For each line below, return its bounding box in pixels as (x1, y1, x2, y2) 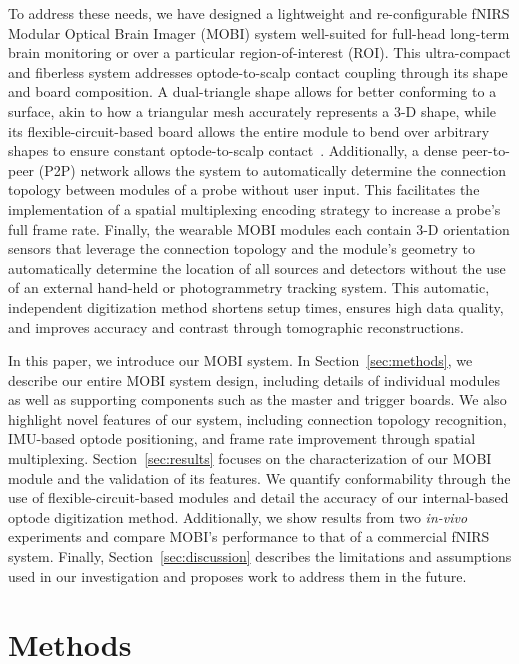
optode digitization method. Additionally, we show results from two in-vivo (8, 506, 468, 527)
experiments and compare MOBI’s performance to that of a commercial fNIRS (8, 526, 490, 547)
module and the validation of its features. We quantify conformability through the (8, 467, 511, 488)
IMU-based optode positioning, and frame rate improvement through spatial (8, 428, 476, 449)
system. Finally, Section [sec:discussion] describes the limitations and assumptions (8, 546, 512, 567)
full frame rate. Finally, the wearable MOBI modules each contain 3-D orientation (8, 218, 510, 239)
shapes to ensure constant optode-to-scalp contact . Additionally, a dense (8, 140, 458, 161)
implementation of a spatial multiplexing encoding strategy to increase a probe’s (8, 198, 501, 219)
